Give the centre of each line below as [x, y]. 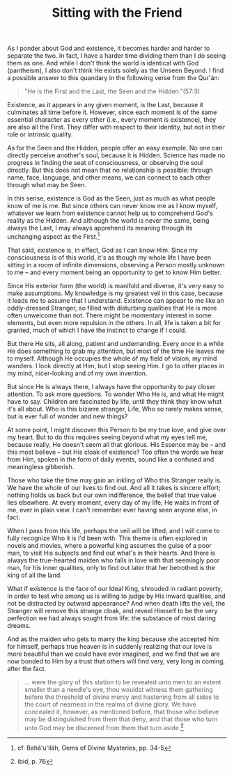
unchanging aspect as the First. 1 [54, 236]
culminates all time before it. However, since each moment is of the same [112, 112]
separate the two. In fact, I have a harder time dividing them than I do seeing [117, 56]
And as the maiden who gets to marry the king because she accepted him [113, 639]
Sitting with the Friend [117, 13]
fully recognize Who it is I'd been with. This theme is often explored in [107, 538]
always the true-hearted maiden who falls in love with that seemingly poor [114, 560]
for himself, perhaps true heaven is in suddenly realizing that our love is [110, 646]
